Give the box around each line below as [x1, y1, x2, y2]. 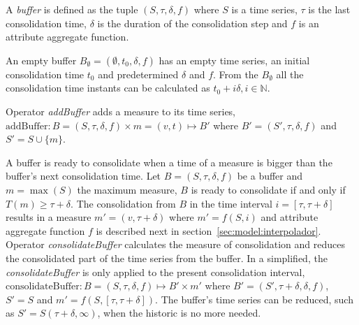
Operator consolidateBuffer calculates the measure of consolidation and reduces [6, 237, 346, 252]
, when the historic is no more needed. [97, 305, 261, 320]
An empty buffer [6, 52, 77, 67]
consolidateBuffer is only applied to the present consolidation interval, [6, 264, 305, 279]
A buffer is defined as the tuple [6, 2, 138, 16]
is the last [308, 2, 351, 16]
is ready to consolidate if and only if [191, 182, 346, 196]
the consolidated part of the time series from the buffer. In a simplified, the [6, 250, 328, 265]
